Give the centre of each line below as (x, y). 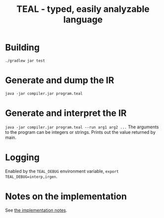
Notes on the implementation (66, 196)
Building (22, 48)
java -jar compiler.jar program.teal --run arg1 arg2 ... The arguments (82, 127)
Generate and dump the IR (60, 81)
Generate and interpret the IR (66, 113)
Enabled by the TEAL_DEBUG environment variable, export (62, 171)
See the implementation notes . (36, 210)
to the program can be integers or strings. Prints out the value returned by (80, 132)
